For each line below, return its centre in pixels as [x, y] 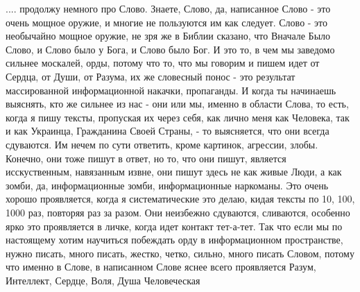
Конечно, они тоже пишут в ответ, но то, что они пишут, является [146, 158]
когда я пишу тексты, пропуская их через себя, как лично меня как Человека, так [178, 117]
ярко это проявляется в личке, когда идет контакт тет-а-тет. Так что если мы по [174, 226]
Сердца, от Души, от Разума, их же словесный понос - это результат [151, 76]
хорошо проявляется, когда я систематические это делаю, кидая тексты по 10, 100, [180, 199]
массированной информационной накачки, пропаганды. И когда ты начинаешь [171, 90]
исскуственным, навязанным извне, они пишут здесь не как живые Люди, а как [174, 172]
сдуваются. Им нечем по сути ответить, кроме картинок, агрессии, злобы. [162, 144]
